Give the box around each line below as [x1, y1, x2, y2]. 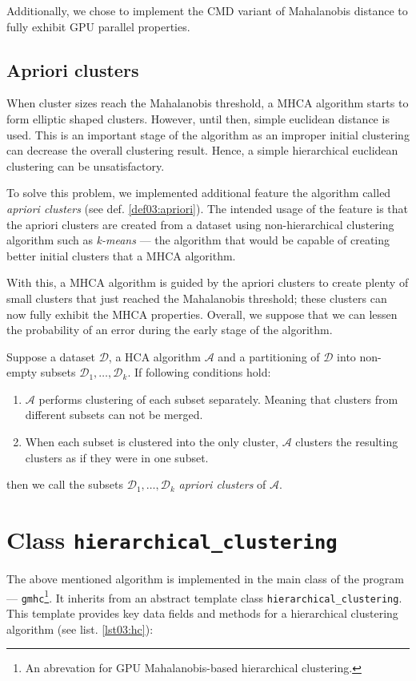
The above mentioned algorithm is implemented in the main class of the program [6, 570, 404, 587]
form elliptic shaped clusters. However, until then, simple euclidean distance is [6, 110, 390, 127]
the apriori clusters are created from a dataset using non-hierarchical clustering [6, 216, 394, 232]
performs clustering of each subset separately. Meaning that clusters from [38, 390, 398, 407]
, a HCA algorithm [108, 348, 202, 365]
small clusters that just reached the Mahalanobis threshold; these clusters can [6, 289, 387, 306]
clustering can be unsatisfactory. [6, 157, 165, 174]
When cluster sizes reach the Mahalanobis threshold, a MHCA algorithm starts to [6, 95, 409, 111]
